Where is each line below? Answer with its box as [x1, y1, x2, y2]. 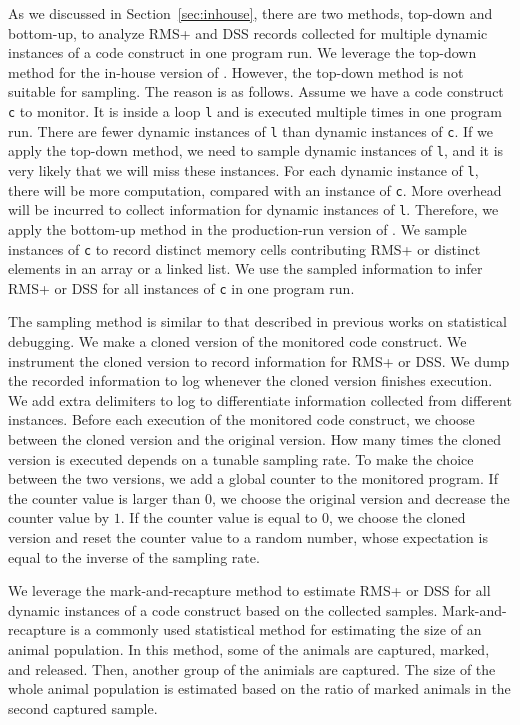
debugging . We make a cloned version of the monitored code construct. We [8, 331, 467, 351]
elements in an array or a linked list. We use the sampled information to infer [8, 258, 483, 279]
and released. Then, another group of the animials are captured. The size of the [8, 658, 496, 679]
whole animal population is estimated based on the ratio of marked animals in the [8, 678, 511, 699]
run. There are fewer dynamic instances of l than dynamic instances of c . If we [8, 120, 493, 141]
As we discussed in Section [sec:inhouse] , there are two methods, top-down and [8, 3, 493, 23]
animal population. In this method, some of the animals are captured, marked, [8, 638, 490, 659]
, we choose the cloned [328, 507, 466, 528]
